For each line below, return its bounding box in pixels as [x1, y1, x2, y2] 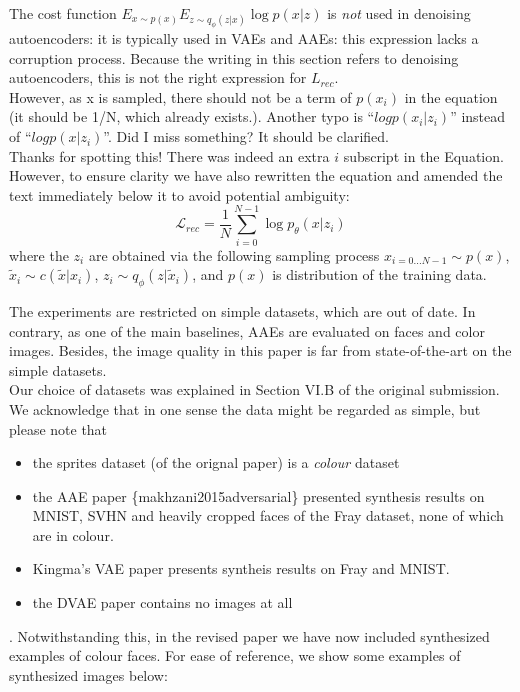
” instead [450, 106, 506, 127]
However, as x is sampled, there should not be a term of [9, 86, 352, 107]
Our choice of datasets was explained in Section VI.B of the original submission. [9, 379, 500, 400]
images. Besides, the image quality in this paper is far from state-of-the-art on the [9, 340, 512, 361]
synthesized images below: [9, 664, 168, 685]
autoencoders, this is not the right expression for [9, 67, 307, 88]
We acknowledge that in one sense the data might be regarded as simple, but [9, 398, 481, 419]
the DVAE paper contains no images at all [32, 592, 293, 613]
